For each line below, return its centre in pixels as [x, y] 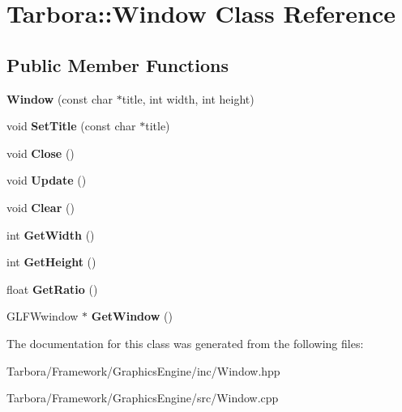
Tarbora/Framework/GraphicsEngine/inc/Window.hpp [143, 370]
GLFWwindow [43, 316]
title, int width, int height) [188, 98]
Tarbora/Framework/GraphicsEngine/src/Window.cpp [143, 398]
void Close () [41, 153]
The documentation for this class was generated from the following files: [185, 343]
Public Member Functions [118, 64]
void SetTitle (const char [71, 126]
